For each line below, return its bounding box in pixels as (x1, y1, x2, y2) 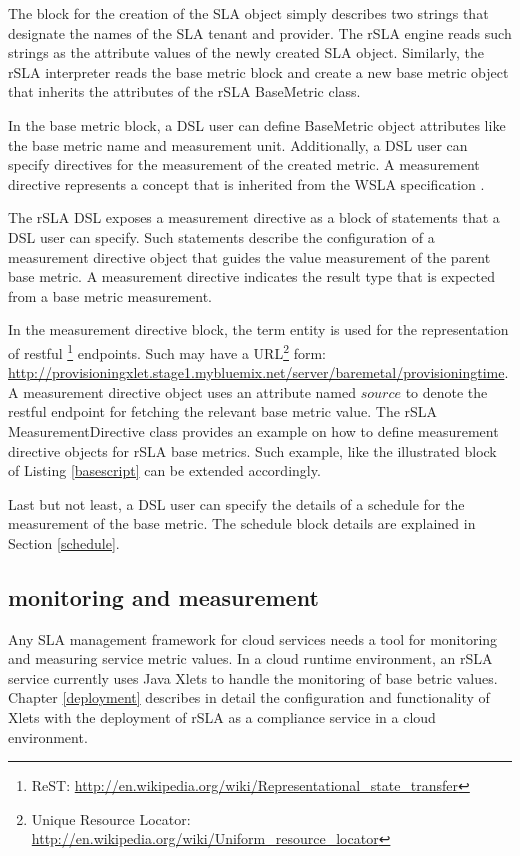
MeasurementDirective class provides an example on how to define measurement (8, 420, 499, 441)
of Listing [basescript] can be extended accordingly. (8, 460, 321, 481)
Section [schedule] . (8, 532, 120, 553)
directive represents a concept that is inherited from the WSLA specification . (8, 173, 485, 194)
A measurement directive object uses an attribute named (8, 381, 356, 402)
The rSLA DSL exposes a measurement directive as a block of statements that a (8, 207, 500, 228)
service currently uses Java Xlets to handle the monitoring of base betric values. (8, 667, 498, 688)
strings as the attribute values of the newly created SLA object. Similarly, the (8, 42, 484, 63)
